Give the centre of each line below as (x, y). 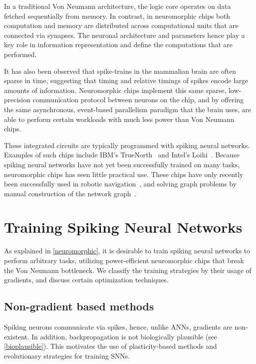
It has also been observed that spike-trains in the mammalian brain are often (120, 71)
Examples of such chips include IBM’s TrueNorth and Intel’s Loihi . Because (122, 155)
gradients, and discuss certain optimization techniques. (86, 280)
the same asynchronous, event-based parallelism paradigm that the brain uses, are (128, 109)
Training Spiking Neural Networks (123, 227)
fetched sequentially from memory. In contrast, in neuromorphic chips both (117, 15)
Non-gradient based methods (79, 306)
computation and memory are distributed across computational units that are (121, 25)
